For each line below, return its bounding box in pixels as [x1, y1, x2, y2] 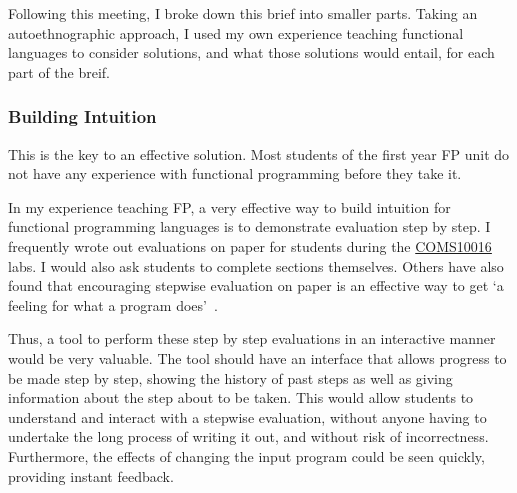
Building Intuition [8, 104, 157, 129]
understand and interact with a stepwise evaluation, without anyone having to [8, 406, 487, 427]
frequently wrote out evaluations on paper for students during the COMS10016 [8, 235, 492, 256]
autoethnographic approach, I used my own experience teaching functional [8, 22, 464, 43]
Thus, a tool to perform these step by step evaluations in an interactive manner [8, 328, 496, 349]
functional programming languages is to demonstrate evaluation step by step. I [8, 216, 491, 237]
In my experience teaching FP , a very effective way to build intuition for [8, 196, 451, 217]
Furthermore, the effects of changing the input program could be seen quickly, [8, 445, 485, 466]
